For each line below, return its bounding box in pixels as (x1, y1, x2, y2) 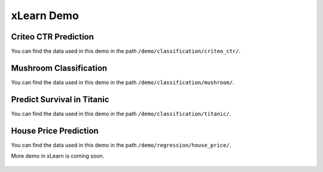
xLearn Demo (11, 9, 79, 22)
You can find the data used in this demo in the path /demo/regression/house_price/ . (11, 141, 231, 149)
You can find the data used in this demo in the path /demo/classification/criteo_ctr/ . (11, 48, 240, 55)
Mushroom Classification (11, 63, 108, 73)
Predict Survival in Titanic (11, 94, 109, 105)
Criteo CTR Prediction (11, 32, 94, 42)
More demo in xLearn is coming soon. (11, 152, 105, 159)
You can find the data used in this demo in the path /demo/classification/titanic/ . (11, 110, 231, 117)
